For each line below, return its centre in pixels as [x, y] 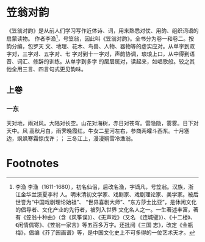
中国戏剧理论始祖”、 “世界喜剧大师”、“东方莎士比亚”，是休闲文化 [115, 202]
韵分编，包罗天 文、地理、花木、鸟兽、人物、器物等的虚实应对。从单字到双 [101, 46]
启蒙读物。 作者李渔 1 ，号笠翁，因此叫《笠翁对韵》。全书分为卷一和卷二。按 [100, 38]
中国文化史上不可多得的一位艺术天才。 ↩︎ [144, 233]
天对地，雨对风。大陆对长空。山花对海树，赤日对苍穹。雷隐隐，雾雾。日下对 [103, 123]
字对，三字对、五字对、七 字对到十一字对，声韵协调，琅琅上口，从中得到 [98, 54]
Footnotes [33, 164]
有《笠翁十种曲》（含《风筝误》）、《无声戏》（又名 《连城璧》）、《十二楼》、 [106, 218]
